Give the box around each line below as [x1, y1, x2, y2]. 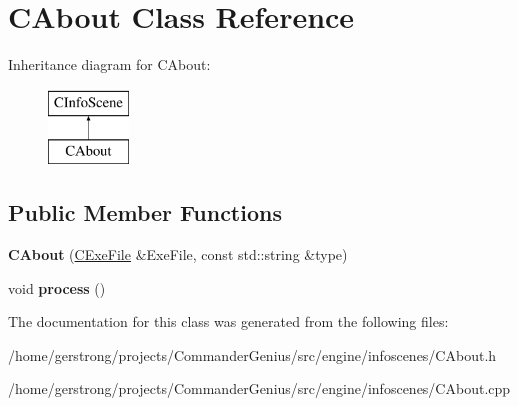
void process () [8, 277, 106, 298]
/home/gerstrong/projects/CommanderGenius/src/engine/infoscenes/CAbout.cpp [8, 378, 511, 399]
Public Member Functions [8, 197, 282, 228]
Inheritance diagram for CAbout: [8, 54, 211, 75]
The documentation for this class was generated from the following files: [8, 311, 449, 332]
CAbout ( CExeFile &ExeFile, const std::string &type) [8, 244, 348, 265]
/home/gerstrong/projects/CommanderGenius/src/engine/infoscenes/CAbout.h [8, 344, 497, 365]
